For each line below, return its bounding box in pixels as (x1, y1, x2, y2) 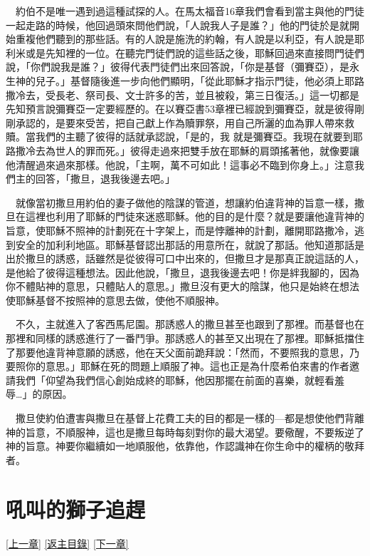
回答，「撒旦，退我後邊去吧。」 (35, 171, 175, 186)
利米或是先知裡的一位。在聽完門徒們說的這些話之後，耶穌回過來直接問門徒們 (6, 45, 364, 60)
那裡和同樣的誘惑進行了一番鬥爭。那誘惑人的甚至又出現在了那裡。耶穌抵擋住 (6, 331, 364, 346)
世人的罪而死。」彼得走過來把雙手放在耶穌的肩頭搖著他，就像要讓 (55, 143, 359, 158)
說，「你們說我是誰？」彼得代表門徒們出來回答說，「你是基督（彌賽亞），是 (6, 59, 349, 74)
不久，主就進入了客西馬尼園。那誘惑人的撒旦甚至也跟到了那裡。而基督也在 (15, 316, 364, 331)
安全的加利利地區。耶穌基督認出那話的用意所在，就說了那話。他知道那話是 (15, 237, 364, 252)
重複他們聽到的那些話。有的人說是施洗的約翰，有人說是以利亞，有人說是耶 (15, 31, 364, 46)
